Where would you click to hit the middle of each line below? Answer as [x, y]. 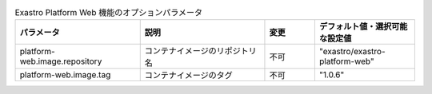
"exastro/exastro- [352, 52]
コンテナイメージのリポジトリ [200, 51]
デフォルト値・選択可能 [363, 26]
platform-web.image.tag [65, 75]
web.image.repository [61, 61]
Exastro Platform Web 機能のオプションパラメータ [109, 13]
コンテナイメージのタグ [188, 76]
